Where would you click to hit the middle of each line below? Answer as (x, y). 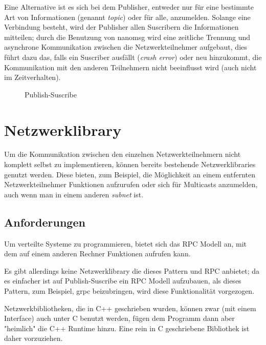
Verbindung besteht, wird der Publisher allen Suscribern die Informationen (121, 27)
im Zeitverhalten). (32, 77)
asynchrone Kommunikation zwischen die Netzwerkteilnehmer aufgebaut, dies (126, 47)
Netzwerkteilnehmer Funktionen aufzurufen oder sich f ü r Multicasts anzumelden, (131, 184)
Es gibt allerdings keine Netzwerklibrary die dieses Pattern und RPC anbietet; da (132, 270)
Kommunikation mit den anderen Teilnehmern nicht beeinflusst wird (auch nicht (130, 67)
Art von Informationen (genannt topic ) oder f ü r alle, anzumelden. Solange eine (127, 17)
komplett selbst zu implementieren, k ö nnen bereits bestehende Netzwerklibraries (130, 164)
